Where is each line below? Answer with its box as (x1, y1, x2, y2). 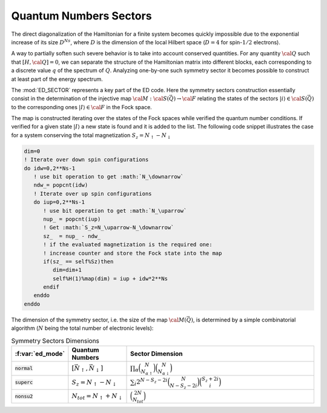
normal (15, 365, 33, 372)
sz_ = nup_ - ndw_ (43, 232, 101, 240)
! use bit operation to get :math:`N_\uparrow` (43, 207, 187, 214)
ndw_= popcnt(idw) (33, 182, 88, 189)
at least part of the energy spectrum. (11, 75, 103, 82)
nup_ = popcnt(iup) (43, 215, 101, 223)
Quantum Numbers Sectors (11, 9, 152, 22)
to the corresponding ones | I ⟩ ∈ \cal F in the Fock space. (11, 103, 153, 110)
